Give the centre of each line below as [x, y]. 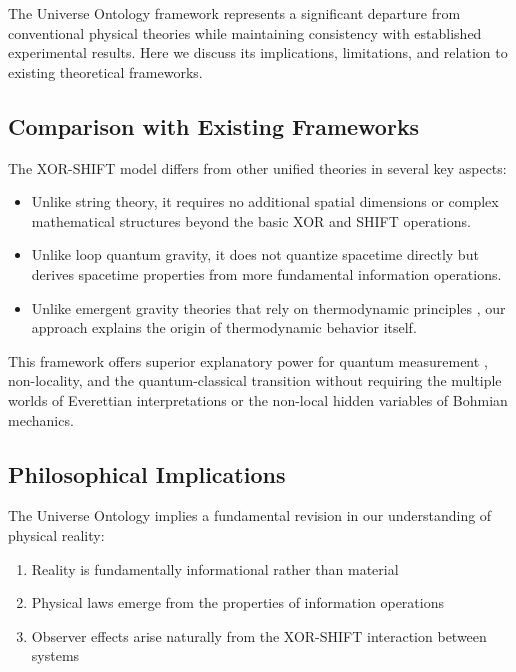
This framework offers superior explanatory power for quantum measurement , [248, 360]
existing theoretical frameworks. [105, 71]
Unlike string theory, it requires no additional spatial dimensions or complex [265, 201]
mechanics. [41, 419]
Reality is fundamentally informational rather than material [215, 568]
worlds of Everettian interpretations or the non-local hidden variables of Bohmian [258, 399]
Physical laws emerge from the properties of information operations [237, 602]
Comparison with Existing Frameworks [214, 125]
